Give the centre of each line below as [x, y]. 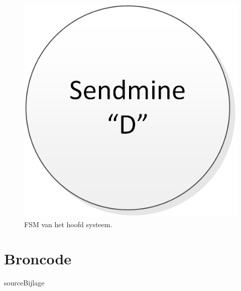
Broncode [38, 259]
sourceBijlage [24, 283]
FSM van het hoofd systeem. [68, 224]
